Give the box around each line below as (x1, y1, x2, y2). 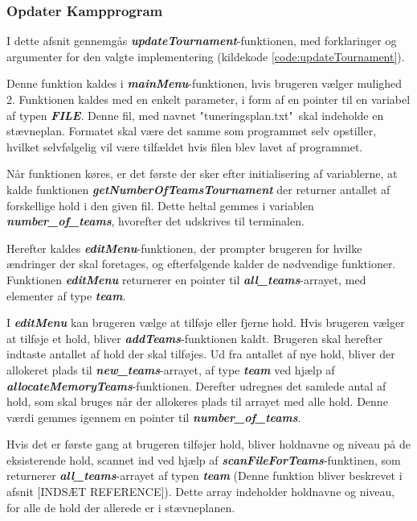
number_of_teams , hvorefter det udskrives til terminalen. (6, 213, 305, 229)
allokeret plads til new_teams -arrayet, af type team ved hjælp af (6, 361, 335, 378)
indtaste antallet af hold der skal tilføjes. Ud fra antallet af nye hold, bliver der (6, 345, 395, 362)
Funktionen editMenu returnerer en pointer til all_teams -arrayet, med (6, 271, 366, 287)
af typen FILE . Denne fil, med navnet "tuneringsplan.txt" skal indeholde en (6, 106, 384, 123)
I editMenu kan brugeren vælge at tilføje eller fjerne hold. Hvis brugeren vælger (6, 314, 405, 331)
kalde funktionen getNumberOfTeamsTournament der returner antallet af (6, 180, 390, 197)
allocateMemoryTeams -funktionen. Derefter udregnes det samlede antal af (6, 377, 386, 394)
